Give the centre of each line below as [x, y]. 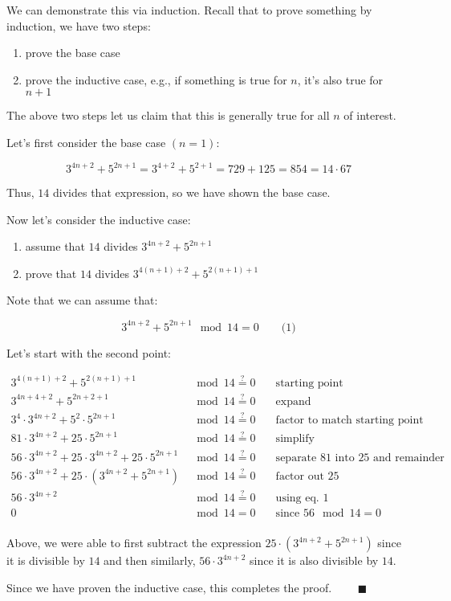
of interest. [370, 115]
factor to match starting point [349, 421]
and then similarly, [150, 560]
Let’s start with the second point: [89, 352]
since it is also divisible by [314, 560]
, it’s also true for [340, 79]
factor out [300, 476]
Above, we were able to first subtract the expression [134, 543]
